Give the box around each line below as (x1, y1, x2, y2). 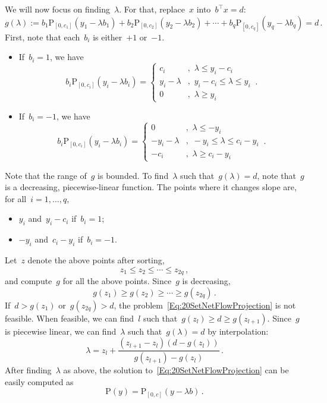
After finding (5, 364, 52, 376)
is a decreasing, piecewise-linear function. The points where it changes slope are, (5, 181, 297, 193)
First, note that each (5, 30, 80, 43)
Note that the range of (5, 169, 87, 181)
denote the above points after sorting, (27, 253, 165, 266)
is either (93, 30, 122, 43)
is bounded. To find (98, 169, 169, 181)
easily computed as (5, 375, 74, 388)
